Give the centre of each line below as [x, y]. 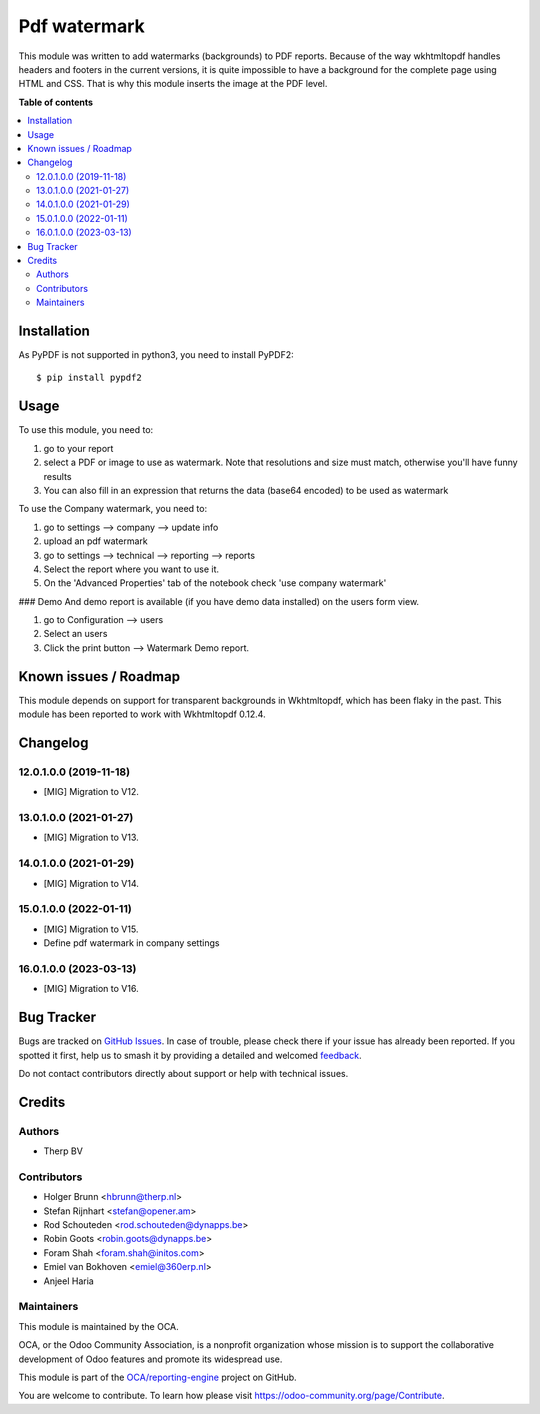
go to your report [78, 448]
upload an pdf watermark [96, 541]
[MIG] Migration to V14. [91, 883]
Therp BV [63, 1151]
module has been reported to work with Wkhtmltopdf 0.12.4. [142, 714]
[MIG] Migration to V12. [91, 792]
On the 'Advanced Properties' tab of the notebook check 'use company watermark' [215, 583]
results [57, 476]
